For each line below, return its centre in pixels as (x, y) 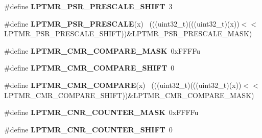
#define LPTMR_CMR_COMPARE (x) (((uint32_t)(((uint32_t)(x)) (123, 85)
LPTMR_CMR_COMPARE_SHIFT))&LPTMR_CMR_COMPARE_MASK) (129, 95)
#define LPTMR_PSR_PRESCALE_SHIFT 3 (88, 6)
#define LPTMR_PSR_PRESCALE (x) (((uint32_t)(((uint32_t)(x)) (122, 23)
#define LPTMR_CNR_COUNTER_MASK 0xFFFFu (101, 112)
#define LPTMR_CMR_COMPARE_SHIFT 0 (89, 68)
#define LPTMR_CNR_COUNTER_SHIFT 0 (88, 129)
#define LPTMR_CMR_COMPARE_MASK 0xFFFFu (102, 50)
